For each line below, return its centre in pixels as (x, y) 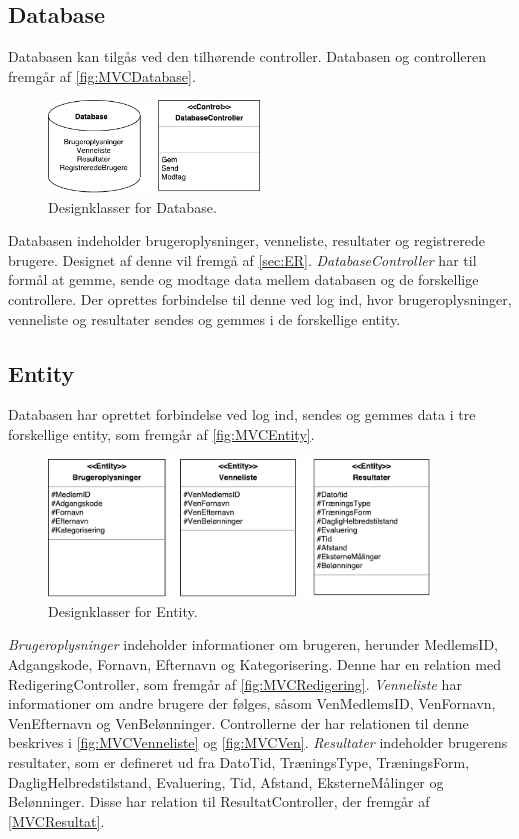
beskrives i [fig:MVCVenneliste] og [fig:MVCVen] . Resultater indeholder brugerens (258, 742)
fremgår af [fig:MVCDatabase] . (102, 75)
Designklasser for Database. (132, 206)
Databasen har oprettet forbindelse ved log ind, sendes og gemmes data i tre (242, 414)
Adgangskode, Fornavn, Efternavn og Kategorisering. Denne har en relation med (254, 663)
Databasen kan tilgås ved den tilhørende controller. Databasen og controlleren (247, 56)
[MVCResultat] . (56, 820)
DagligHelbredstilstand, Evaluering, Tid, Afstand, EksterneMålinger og (226, 781)
